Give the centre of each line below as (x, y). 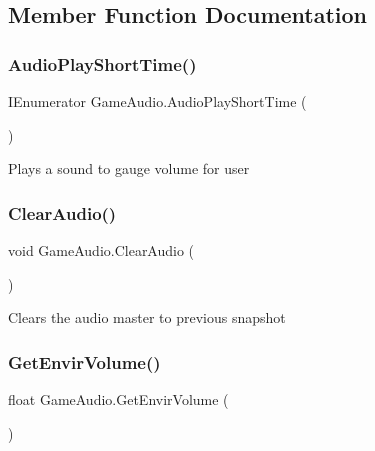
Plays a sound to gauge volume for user (129, 168)
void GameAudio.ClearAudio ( (101, 250)
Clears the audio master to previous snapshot (147, 317)
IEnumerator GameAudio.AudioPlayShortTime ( (157, 101)
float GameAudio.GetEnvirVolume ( (118, 399)
